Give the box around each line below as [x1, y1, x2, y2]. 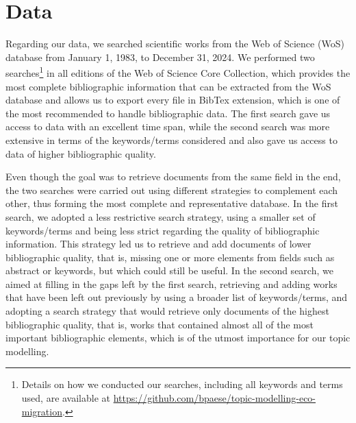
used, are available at [21, 391, 111, 405]
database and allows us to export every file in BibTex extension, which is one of [5, 93, 340, 107]
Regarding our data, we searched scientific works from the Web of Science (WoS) [5, 36, 344, 51]
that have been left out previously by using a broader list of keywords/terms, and [5, 290, 348, 304]
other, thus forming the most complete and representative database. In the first [5, 196, 338, 210]
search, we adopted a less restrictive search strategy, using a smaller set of [5, 209, 316, 223]
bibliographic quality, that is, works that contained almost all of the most [5, 317, 314, 331]
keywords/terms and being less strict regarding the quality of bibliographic [5, 223, 320, 237]
